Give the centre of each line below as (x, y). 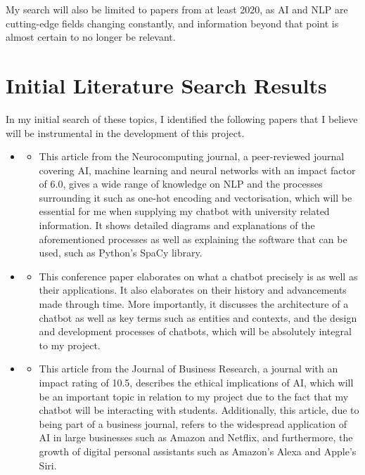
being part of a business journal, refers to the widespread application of (193, 423)
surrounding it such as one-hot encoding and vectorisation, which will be (196, 197)
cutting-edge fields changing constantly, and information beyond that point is (172, 23)
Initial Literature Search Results (166, 85)
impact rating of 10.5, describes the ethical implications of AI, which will (196, 382)
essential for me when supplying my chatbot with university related (184, 211)
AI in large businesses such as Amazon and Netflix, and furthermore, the (196, 437)
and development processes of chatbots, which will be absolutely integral (195, 331)
